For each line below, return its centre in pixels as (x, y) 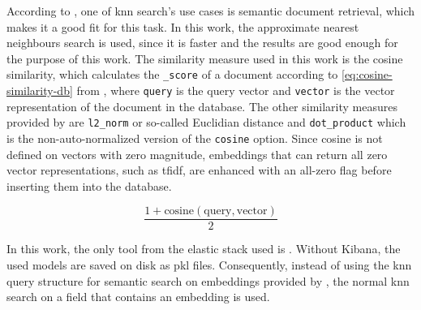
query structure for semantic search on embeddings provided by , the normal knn (208, 280)
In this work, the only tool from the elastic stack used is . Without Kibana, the (204, 249)
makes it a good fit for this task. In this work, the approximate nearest (183, 26)
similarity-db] (40, 90)
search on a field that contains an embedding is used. (138, 297)
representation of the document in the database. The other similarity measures (202, 106)
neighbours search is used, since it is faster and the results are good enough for (202, 43)
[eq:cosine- (367, 74)
